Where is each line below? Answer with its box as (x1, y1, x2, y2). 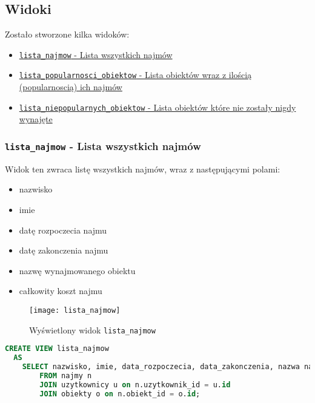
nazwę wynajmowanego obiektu (19, 264, 136, 277)
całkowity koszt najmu (19, 284, 102, 297)
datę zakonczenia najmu (19, 244, 108, 257)
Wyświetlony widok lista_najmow (29, 323, 156, 336)
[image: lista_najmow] (29, 306, 121, 315)
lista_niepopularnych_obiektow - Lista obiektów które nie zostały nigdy (19, 100, 296, 113)
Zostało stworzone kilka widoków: (5, 28, 130, 41)
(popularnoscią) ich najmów (19, 80, 122, 93)
